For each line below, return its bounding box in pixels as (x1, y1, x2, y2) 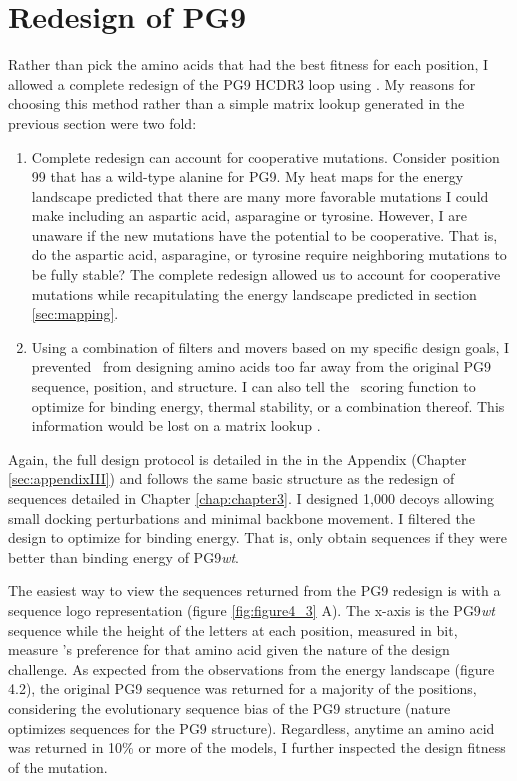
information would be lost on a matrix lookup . (31, 415, 321, 436)
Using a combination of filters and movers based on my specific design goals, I (31, 336, 510, 357)
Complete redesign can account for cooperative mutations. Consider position (31, 146, 500, 167)
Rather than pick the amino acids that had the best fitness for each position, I (8, 54, 489, 75)
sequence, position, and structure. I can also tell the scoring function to (31, 376, 476, 397)
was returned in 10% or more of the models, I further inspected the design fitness (8, 737, 506, 758)
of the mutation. (8, 756, 108, 777)
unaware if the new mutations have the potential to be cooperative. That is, (31, 224, 498, 245)
